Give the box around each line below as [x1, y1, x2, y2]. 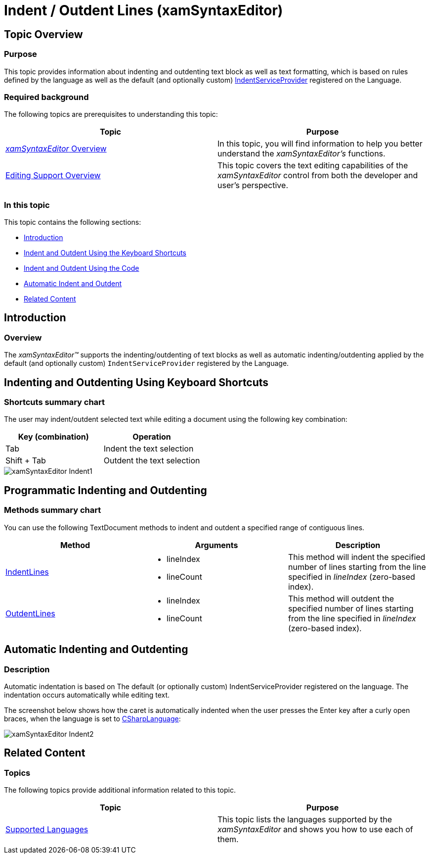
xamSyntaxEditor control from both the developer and [217, 170, 418, 181]
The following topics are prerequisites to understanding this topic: [4, 110, 218, 119]
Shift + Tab [5, 455, 46, 466]
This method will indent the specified [288, 552, 426, 562]
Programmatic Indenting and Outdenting [4, 484, 207, 497]
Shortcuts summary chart [4, 397, 105, 407]
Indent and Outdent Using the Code [24, 264, 139, 273]
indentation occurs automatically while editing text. [4, 690, 170, 699]
